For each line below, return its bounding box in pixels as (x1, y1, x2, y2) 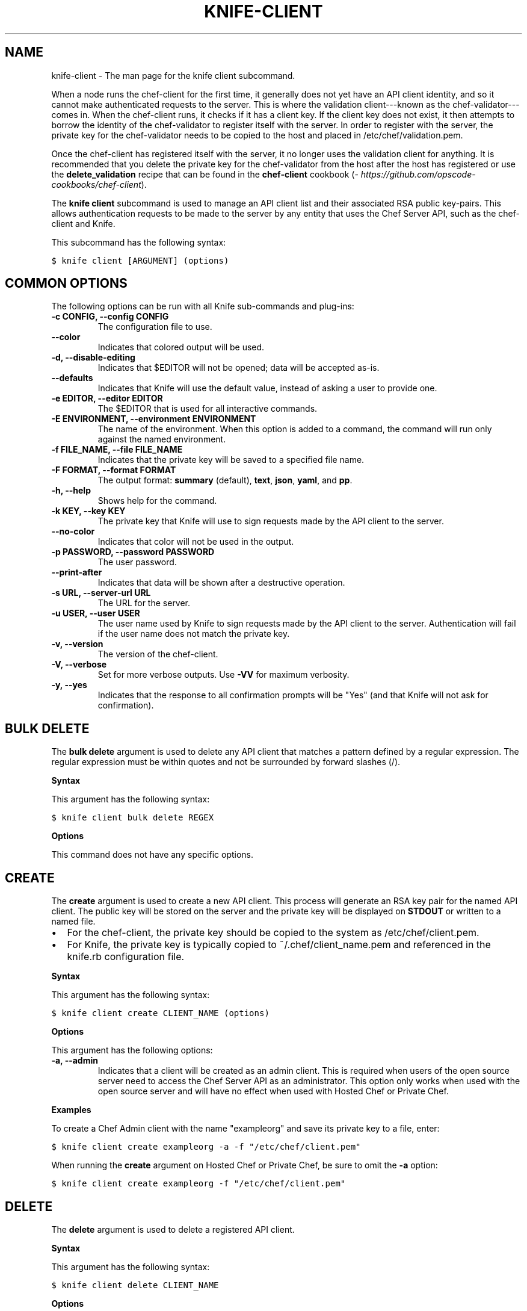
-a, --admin (51, 1055, 98, 1066)
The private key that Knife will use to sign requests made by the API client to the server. (97, 516, 444, 527)
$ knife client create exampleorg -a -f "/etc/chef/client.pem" (51, 1142, 361, 1152)
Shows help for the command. (97, 495, 217, 506)
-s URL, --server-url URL (51, 587, 151, 598)
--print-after (51, 567, 102, 578)
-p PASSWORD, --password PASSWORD (51, 547, 215, 557)
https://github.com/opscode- (360, 169, 476, 179)
